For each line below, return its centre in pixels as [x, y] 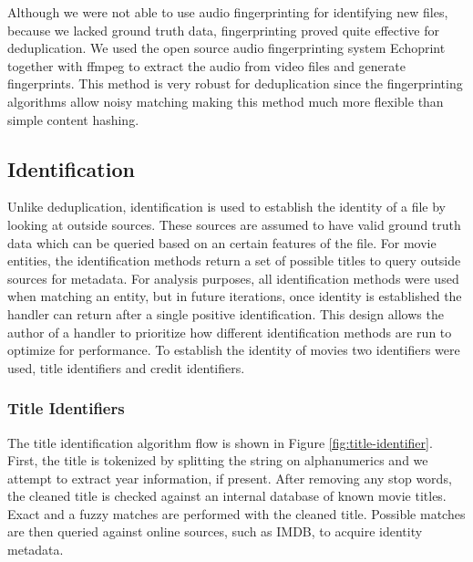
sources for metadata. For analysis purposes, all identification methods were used [233, 278]
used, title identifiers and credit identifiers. [126, 367]
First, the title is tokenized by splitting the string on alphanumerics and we [218, 460]
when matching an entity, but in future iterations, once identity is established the [235, 296]
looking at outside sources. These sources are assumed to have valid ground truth [234, 224]
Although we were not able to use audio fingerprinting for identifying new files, [228, 12]
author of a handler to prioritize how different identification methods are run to [230, 332]
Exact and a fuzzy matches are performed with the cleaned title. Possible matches [236, 513]
